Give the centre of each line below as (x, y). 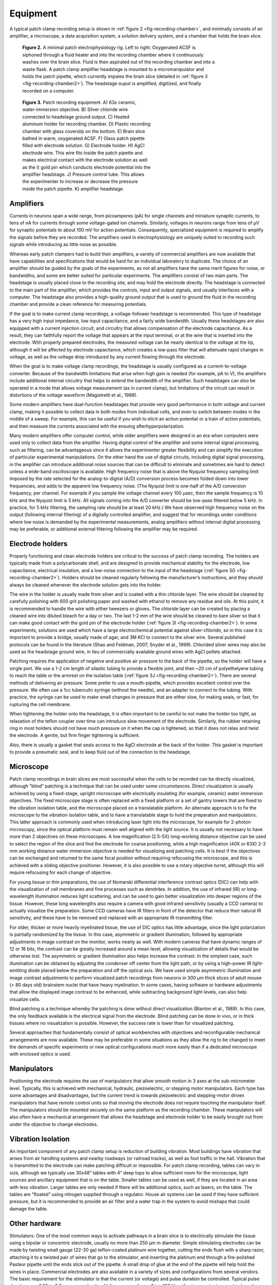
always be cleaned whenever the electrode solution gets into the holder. (86, 585)
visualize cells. (25, 999)
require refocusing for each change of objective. (61, 873)
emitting (18, 970)
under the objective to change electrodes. (54, 1124)
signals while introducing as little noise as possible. (64, 245)
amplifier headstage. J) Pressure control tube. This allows (83, 174)
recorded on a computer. (48, 90)
